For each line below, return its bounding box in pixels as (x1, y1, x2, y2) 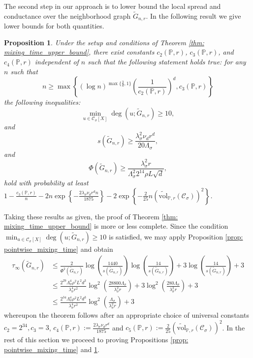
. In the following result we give (146, 10, 241, 21)
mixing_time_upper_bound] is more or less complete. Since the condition (4, 221, 228, 231)
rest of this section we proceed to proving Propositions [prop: (4, 334, 189, 345)
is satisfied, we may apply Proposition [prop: (109, 231, 243, 241)
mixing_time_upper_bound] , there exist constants (4, 47, 155, 57)
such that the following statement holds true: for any (88, 57, 246, 67)
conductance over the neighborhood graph (4, 10, 131, 21)
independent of (34, 57, 79, 67)
